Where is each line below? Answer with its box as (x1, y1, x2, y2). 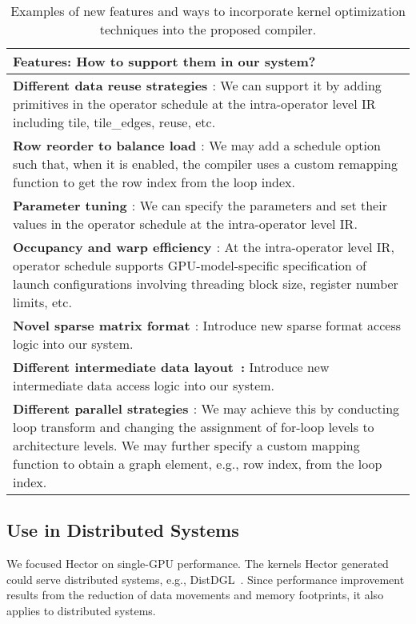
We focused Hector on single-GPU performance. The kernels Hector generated (6, 555, 389, 572)
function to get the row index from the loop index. (13, 173, 296, 191)
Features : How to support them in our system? (13, 52, 316, 70)
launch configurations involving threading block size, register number (13, 274, 398, 293)
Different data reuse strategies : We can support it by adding (13, 76, 382, 94)
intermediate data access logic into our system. (13, 376, 275, 394)
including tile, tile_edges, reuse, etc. (13, 113, 216, 131)
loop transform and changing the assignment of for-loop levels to (13, 418, 374, 436)
